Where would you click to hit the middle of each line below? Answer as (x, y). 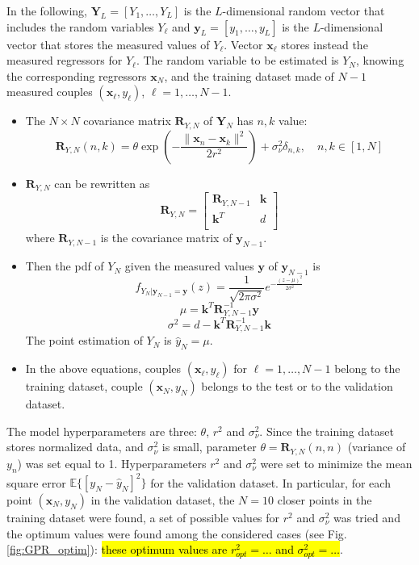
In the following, (47, 10)
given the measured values (189, 266)
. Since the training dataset (327, 431)
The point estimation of (84, 340)
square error (36, 482)
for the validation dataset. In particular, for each (270, 482)
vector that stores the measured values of (108, 44)
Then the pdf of (65, 266)
